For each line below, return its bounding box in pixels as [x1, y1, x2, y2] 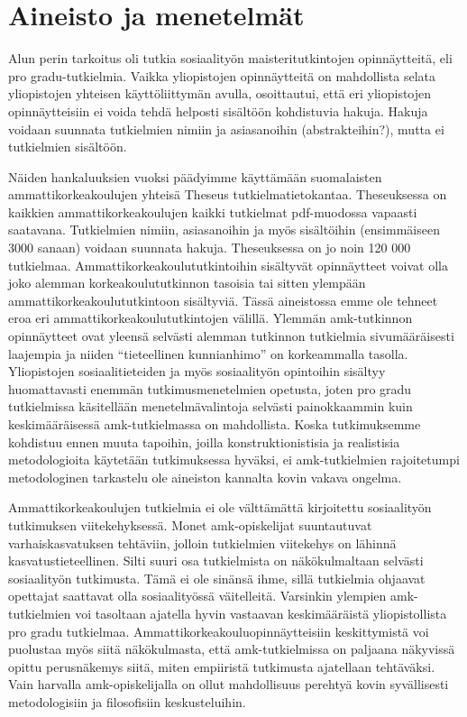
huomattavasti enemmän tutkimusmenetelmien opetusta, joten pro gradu [8, 379, 412, 398]
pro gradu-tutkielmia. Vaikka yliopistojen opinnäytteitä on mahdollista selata [8, 66, 436, 85]
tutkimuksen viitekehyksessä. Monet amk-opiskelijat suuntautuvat [8, 515, 372, 534]
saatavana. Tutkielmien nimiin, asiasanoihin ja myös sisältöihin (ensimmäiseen [8, 220, 440, 239]
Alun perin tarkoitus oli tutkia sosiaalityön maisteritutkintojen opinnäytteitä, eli [8, 49, 453, 68]
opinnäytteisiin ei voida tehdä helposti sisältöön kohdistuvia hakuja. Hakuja [8, 101, 428, 120]
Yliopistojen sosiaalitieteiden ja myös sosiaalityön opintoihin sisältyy [8, 362, 386, 381]
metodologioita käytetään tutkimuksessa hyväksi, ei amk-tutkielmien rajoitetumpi [8, 450, 460, 469]
